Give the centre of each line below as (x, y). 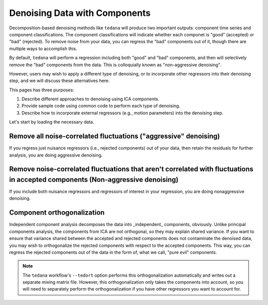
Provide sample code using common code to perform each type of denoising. (101, 106)
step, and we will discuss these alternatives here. (60, 81)
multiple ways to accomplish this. (43, 48)
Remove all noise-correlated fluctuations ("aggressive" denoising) (115, 136)
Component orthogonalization (57, 213)
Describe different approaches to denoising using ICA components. (91, 99)
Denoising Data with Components (80, 13)
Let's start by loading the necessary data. (52, 122)
